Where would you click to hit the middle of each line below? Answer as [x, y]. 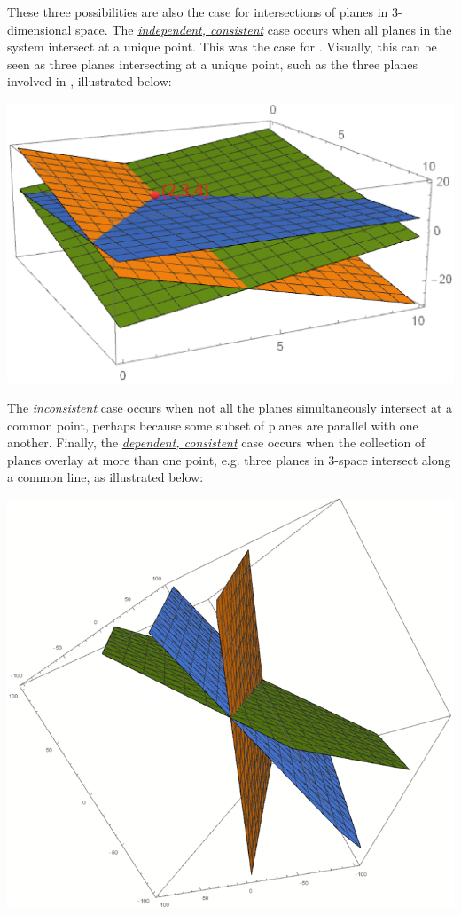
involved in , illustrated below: [90, 81]
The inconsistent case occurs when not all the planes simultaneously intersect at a [230, 408]
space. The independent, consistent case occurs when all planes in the [264, 29]
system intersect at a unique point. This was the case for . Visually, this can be [222, 47]
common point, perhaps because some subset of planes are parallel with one [213, 425]
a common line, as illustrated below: [105, 477]
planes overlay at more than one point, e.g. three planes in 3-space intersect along [229, 459]
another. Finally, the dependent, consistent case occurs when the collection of [216, 442]
